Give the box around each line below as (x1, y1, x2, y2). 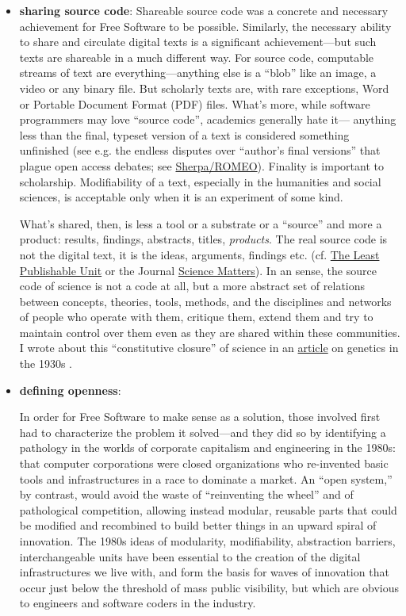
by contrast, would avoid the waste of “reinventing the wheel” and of (19, 486, 354, 503)
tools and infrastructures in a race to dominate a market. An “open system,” (19, 470, 393, 487)
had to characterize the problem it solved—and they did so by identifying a (19, 423, 386, 440)
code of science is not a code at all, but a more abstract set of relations (19, 277, 366, 294)
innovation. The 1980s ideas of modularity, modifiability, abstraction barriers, (19, 533, 396, 549)
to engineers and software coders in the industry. (19, 595, 256, 611)
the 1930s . (19, 355, 72, 372)
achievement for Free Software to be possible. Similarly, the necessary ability (19, 17, 392, 34)
